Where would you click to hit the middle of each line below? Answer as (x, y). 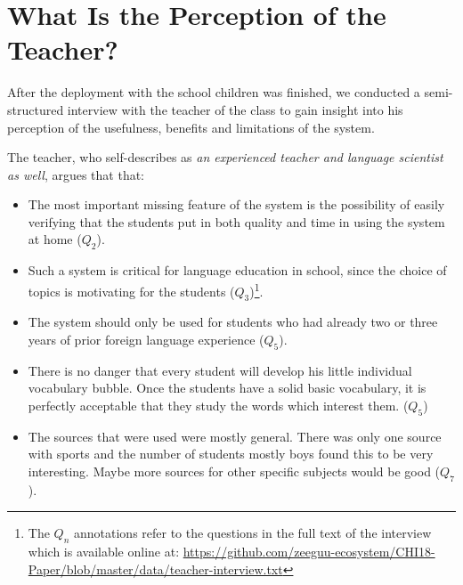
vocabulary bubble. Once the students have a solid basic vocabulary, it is (227, 388)
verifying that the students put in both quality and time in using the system (236, 221)
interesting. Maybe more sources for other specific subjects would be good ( (234, 471)
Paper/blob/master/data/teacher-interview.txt (155, 569)
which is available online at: (104, 552)
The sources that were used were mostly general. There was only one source (235, 436)
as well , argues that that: (76, 174)
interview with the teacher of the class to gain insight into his (235, 109)
